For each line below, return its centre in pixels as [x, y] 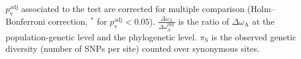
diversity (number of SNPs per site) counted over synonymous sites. [133, 48]
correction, [68, 21]
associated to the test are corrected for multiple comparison [133, 8]
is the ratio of [204, 21]
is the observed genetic [254, 36]
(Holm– [261, 8]
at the [263, 21]
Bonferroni [25, 21]
